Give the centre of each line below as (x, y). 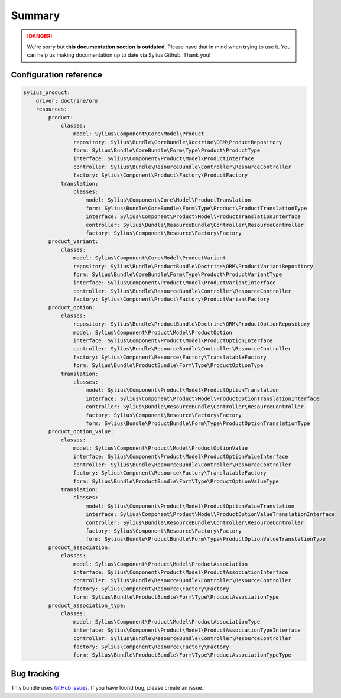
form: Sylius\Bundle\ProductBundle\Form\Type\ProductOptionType (168, 366)
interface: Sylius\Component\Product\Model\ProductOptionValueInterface (181, 456)
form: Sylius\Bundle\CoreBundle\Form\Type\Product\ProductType (167, 150)
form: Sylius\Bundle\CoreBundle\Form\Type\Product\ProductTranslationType (197, 208)
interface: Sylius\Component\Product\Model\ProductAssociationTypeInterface (187, 630)
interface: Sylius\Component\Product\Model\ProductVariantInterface (174, 283)
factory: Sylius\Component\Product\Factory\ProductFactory (160, 175)
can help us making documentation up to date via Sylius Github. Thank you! (119, 55)
